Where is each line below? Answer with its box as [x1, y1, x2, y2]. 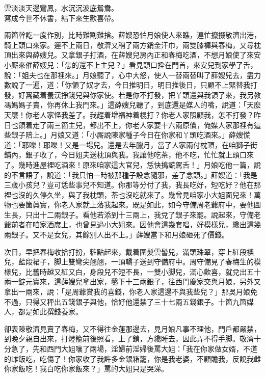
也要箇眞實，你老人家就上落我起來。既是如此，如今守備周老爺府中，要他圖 [11, 199, 261, 210]
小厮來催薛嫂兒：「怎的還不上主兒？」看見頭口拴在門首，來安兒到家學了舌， [4, 59, 257, 70]
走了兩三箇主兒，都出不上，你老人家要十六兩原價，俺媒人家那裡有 [32, 119, 254, 130]
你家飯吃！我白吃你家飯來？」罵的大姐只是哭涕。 [4, 363, 168, 374]
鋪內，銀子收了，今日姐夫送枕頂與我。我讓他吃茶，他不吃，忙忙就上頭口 [4, 149, 247, 160]
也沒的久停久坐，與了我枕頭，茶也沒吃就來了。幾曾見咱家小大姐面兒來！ [11, 189, 254, 200]
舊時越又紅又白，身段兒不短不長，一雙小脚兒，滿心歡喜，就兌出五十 [32, 266, 261, 277]
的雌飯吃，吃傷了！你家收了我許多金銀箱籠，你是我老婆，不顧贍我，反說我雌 [4, 353, 261, 364]
